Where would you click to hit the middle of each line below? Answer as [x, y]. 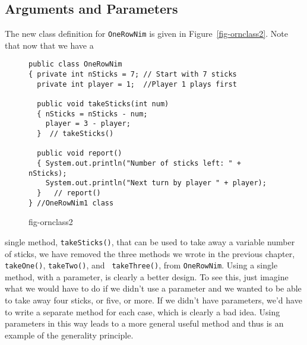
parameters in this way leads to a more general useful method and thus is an [144, 323]
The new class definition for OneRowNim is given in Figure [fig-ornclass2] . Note [146, 34]
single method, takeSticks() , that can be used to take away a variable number [150, 241]
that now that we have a [49, 45]
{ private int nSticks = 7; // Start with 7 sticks [133, 75]
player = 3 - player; [88, 124]
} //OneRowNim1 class [71, 203]
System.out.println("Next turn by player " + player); [156, 183]
